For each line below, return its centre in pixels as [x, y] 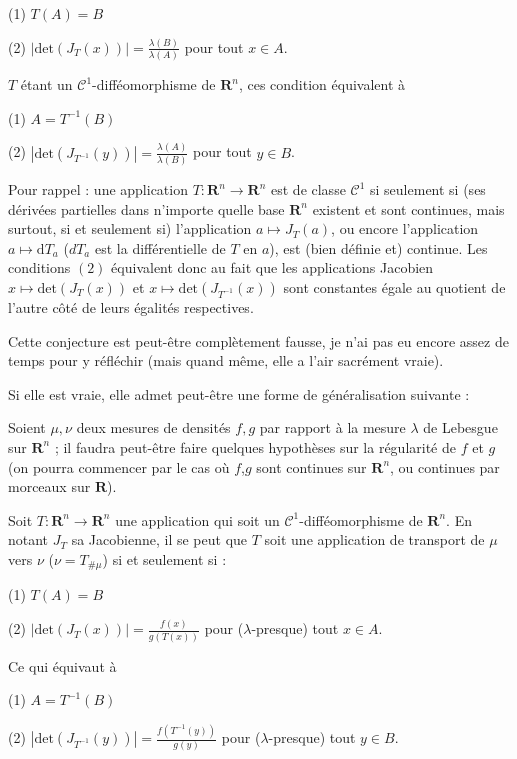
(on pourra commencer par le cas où [119, 466]
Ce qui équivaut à [62, 665]
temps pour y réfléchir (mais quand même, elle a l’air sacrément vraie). [226, 360]
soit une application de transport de [374, 539]
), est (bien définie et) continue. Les [378, 247]
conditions [39, 267]
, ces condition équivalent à [322, 84]
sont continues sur [311, 466]
